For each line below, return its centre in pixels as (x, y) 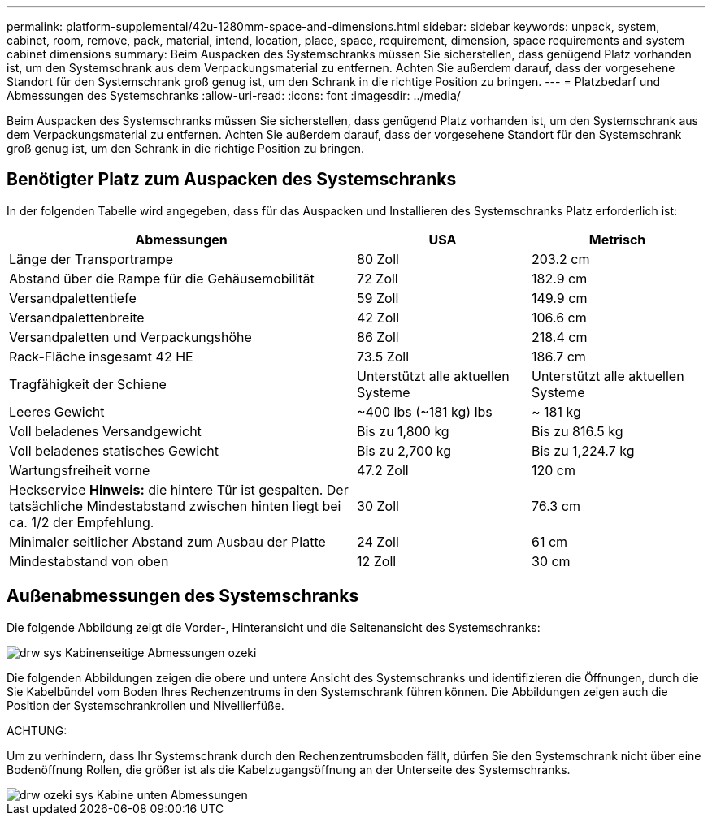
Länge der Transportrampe (91, 259)
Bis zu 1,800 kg (403, 431)
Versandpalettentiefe (73, 298)
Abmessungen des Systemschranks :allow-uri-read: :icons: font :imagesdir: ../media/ (234, 95)
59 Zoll (378, 298)
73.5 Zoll (383, 356)
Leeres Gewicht (57, 411)
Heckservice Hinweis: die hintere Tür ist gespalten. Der (179, 489)
